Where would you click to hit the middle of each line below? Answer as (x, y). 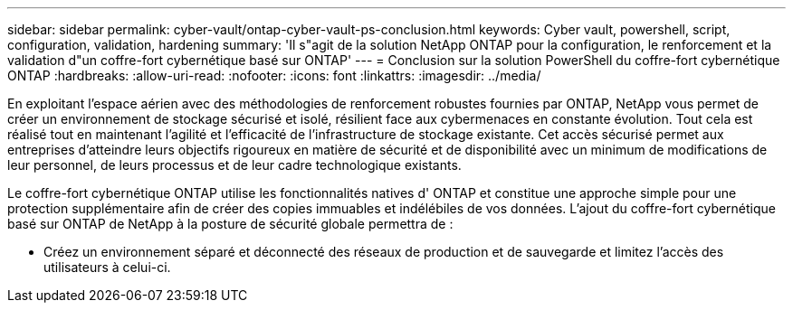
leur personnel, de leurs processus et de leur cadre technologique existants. (234, 165)
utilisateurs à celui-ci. (107, 267)
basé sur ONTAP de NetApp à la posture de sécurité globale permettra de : (230, 224)
